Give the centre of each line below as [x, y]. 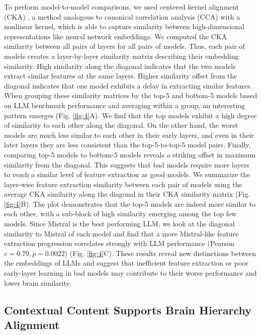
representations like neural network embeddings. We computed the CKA [116, 36]
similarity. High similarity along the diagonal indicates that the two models [120, 66]
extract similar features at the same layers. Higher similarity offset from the [121, 76]
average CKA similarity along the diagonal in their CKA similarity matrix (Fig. [127, 194]
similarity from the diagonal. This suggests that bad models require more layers [127, 164]
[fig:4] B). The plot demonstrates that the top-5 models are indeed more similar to [130, 203]
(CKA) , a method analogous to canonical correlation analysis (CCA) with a [122, 16]
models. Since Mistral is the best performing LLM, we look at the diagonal [119, 224]
